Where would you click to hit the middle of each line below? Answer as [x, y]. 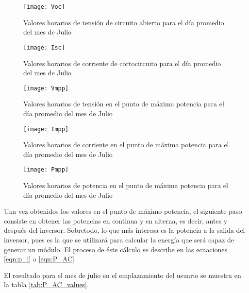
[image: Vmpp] [46, 88]
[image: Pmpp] [46, 170]
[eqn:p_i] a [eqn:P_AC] [39, 259]
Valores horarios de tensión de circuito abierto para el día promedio [124, 22]
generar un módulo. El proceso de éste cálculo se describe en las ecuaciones [116, 249]
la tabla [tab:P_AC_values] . [46, 284]
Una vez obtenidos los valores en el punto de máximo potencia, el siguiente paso [123, 211]
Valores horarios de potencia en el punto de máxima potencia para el [126, 185]
